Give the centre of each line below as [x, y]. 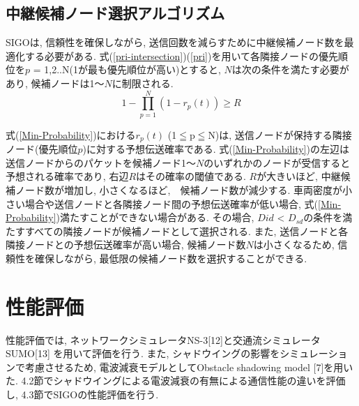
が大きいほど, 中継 [299, 176]
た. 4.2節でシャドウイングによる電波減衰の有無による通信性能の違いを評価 [176, 381]
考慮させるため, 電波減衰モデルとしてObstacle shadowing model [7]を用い [189, 367]
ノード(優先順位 [42, 149]
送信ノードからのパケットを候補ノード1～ [101, 162]
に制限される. [143, 83]
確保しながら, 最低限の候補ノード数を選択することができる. [171, 258]
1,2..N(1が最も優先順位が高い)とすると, [132, 69]
